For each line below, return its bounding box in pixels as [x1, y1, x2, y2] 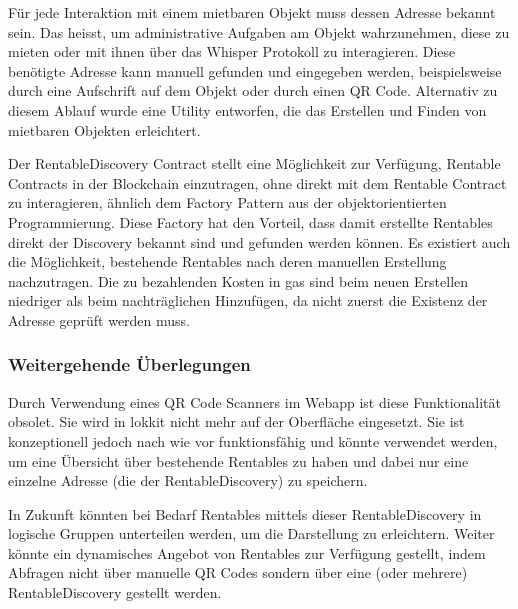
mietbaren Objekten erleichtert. [8, 119, 201, 140]
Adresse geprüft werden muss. [8, 309, 191, 330]
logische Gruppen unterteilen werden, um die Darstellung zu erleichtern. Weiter [8, 523, 495, 544]
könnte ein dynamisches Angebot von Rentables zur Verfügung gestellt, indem [8, 542, 486, 563]
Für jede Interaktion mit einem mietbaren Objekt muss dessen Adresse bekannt [8, 2, 496, 22]
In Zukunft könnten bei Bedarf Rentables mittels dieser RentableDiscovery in [8, 503, 482, 524]
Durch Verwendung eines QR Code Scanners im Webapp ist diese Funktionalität [8, 391, 501, 412]
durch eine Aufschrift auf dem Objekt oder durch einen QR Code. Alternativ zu [8, 80, 498, 101]
